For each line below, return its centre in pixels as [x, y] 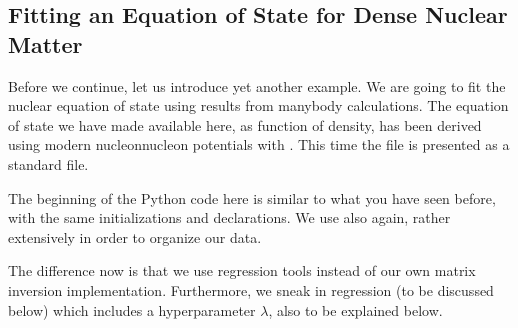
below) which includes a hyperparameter [132, 309]
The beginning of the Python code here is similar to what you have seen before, [252, 197]
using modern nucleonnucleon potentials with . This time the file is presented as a [259, 144]
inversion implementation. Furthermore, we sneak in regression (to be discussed [251, 289]
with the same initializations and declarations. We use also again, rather [229, 217]
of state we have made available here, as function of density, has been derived [245, 124]
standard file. [48, 163]
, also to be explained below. [355, 309]
